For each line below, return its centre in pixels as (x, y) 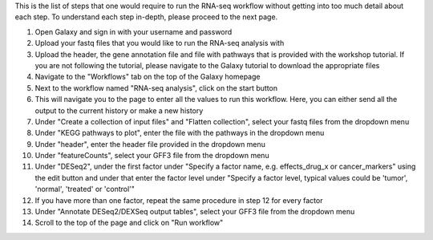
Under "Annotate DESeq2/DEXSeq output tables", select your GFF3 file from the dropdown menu (195, 212)
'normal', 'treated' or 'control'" (85, 189)
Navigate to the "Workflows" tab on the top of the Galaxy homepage (148, 77)
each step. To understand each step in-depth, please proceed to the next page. (146, 17)
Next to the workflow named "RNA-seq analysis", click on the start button (156, 87)
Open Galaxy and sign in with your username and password (134, 31)
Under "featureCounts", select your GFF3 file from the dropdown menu (152, 156)
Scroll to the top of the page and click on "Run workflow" (129, 223)
